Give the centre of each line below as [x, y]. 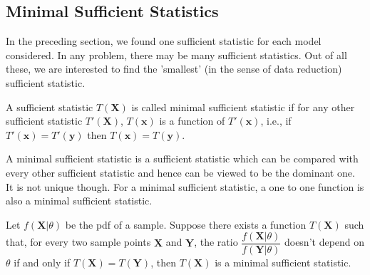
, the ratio [216, 242]
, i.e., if [276, 121]
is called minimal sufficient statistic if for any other [243, 107]
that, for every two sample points [78, 242]
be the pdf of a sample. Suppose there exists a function [186, 224]
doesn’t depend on [324, 242]
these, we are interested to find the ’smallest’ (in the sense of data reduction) [174, 69]
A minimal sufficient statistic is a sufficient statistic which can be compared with [182, 159]
